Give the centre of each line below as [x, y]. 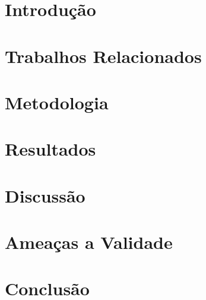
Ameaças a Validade [89, 242]
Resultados [50, 149]
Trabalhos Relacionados [103, 56]
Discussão [45, 195]
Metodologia [57, 102]
